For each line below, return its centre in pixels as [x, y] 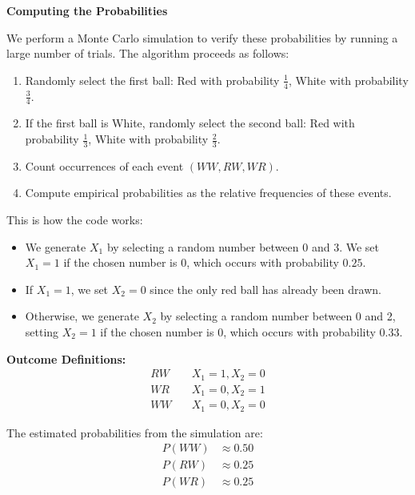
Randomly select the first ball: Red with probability [152, 80]
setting [42, 332]
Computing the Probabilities [87, 10]
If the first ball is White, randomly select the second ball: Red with [190, 123]
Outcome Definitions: [66, 358]
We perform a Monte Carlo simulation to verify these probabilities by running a [202, 37]
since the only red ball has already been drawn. [265, 289]
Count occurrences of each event [104, 165]
